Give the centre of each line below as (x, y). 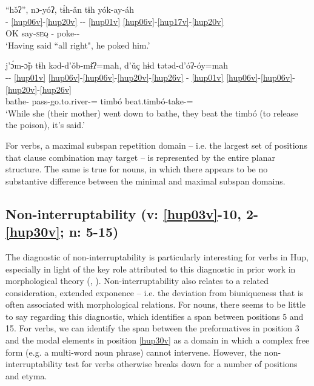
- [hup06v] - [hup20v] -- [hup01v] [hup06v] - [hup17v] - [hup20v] (115, 21)
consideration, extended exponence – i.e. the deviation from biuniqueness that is (155, 292)
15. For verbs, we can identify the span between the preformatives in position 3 (152, 328)
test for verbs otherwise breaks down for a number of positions (181, 364)
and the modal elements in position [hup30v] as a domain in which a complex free (158, 340)
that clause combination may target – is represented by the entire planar (140, 157)
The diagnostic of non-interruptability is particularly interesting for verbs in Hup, (157, 256)
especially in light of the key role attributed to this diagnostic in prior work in (151, 269)
